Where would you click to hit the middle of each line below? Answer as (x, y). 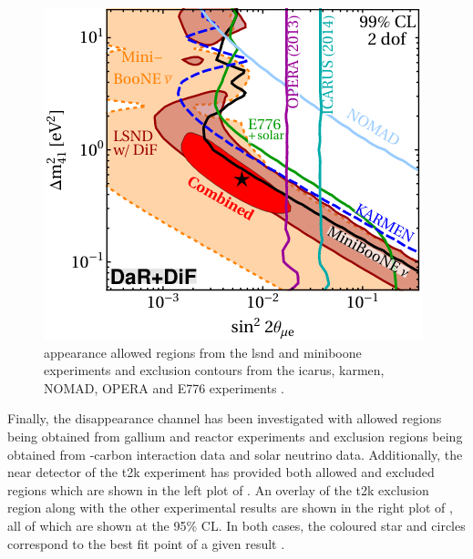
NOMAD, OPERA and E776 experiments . (165, 387)
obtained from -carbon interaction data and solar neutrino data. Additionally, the (235, 454)
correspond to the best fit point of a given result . (146, 543)
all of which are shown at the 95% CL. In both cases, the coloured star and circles (236, 525)
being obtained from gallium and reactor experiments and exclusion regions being (235, 436)
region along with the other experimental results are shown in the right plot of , (230, 508)
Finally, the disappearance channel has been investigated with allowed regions (225, 418)
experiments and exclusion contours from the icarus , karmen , (214, 370)
